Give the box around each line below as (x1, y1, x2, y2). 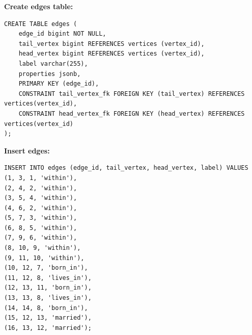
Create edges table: (4, 1, 73, 11)
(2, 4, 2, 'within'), (4, 184, 77, 192)
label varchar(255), (18, 60, 88, 67)
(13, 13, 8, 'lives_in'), (4, 294, 92, 302)
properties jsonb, (18, 70, 81, 78)
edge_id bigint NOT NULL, (18, 30, 106, 38)
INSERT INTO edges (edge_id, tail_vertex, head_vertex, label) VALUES (4, 164, 248, 172)
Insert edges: (4, 145, 50, 156)
